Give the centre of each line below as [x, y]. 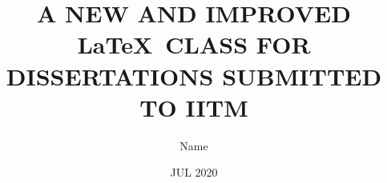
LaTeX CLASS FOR [194, 44]
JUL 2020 [194, 172]
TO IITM [194, 107]
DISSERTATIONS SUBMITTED [194, 76]
